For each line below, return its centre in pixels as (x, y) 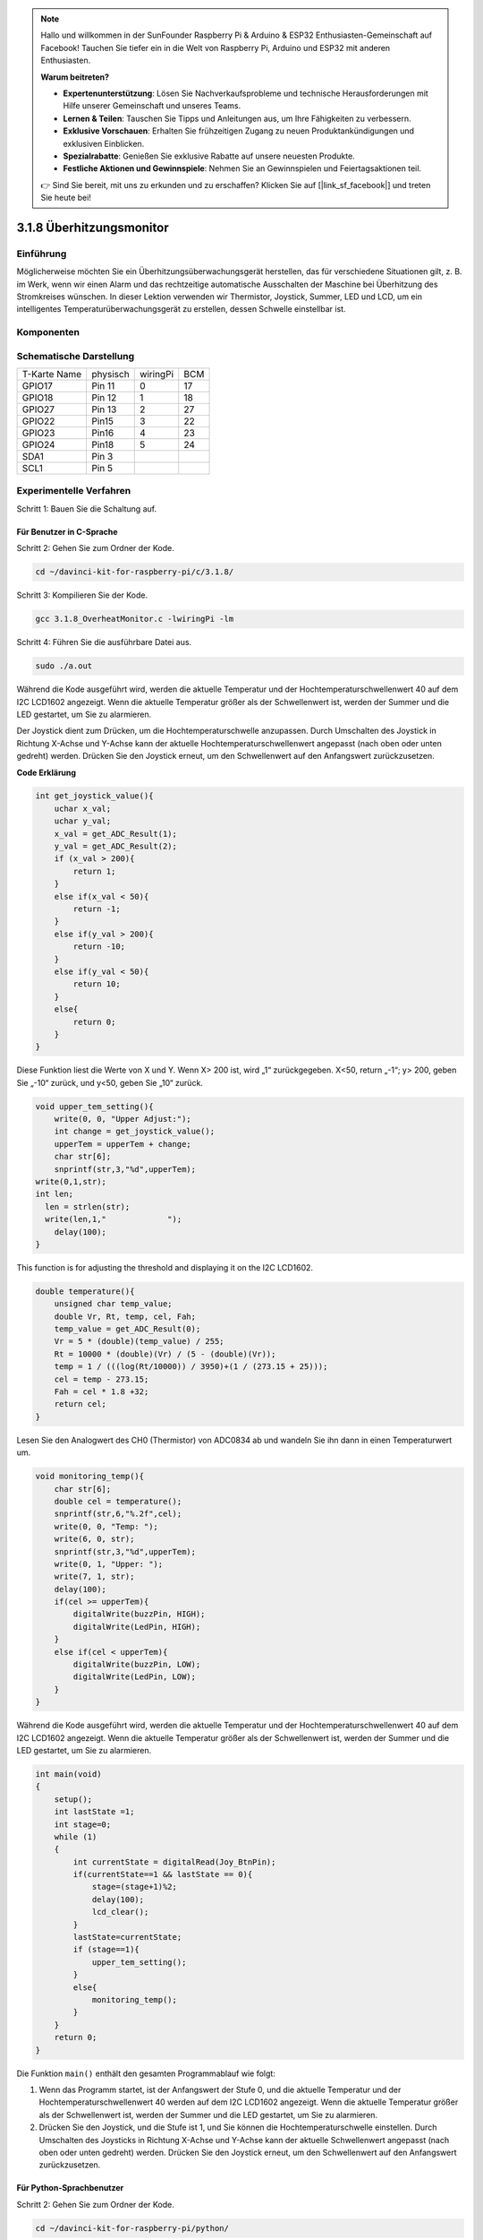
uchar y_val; (83, 821)
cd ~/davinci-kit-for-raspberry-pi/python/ (132, 2228)
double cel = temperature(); (118, 1501)
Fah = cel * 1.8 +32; (102, 1392)
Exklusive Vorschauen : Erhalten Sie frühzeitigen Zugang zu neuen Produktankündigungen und (239, 131)
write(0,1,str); (71, 1181)
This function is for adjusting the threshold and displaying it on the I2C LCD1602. (165, 1267)
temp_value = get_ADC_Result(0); (127, 1329)
